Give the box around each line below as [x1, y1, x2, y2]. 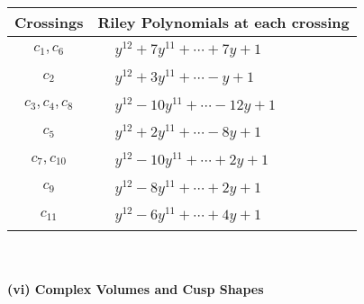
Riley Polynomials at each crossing [97, 12, 350, 32]
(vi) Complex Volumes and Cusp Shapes [7, 279, 264, 298]
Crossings [14, 12, 84, 32]
